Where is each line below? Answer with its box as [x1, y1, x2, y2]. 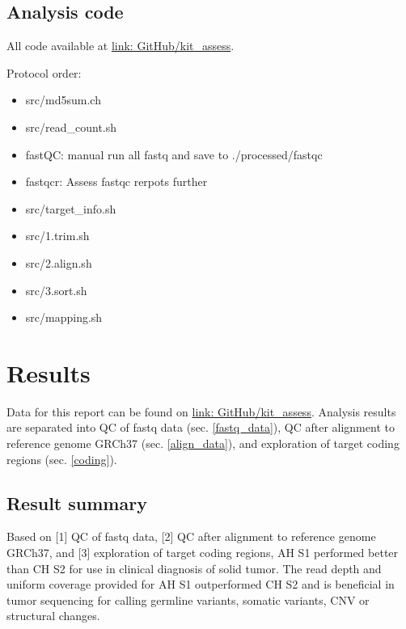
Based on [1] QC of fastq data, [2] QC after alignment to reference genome [6, 528, 376, 545]
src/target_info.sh [25, 200, 116, 217]
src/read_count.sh [25, 118, 117, 135]
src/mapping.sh [25, 309, 103, 326]
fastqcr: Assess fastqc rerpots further [25, 173, 208, 190]
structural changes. [6, 607, 100, 624]
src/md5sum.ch [25, 91, 101, 108]
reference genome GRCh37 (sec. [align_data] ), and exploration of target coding [6, 435, 400, 452]
